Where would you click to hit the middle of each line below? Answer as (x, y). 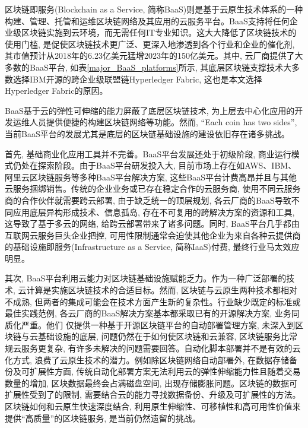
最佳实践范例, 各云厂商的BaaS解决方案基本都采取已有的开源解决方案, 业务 (148, 313)
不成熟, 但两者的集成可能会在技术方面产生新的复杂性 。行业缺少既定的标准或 (153, 301)
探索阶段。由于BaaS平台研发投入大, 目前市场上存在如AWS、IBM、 (167, 165)
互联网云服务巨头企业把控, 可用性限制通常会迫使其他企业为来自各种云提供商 (153, 235)
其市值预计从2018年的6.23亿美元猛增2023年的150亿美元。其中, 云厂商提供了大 (154, 56)
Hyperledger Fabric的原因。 (56, 91)
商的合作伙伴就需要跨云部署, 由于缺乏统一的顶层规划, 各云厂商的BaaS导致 (148, 200)
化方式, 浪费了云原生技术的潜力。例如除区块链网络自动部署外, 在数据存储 (147, 359)
